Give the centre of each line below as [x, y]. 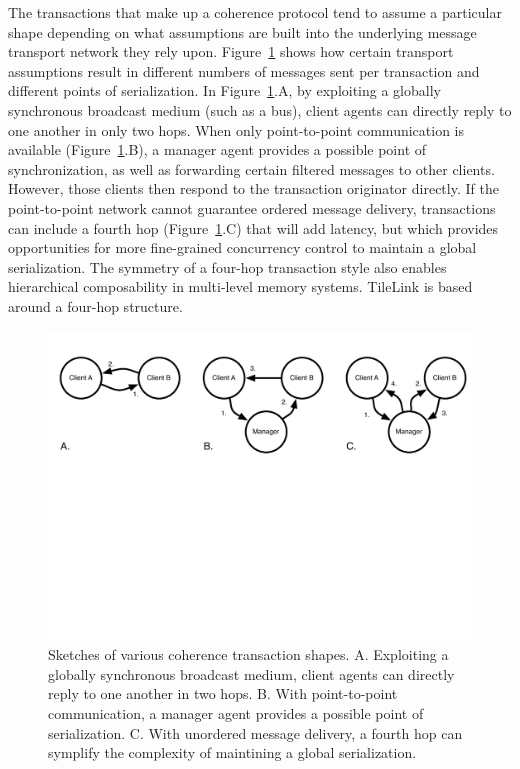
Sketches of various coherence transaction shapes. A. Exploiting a [248, 654]
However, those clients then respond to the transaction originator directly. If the [253, 188]
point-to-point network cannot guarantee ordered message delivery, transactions [252, 207]
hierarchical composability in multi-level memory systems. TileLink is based [240, 286]
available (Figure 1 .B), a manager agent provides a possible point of [217, 149]
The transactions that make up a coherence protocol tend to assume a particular [255, 12]
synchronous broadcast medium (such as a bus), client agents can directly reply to [260, 109]
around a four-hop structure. [95, 305]
